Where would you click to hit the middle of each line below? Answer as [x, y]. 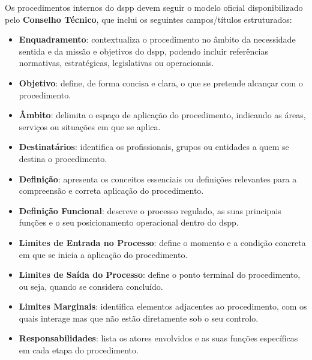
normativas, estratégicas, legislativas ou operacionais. [116, 63]
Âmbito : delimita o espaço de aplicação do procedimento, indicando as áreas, [162, 115]
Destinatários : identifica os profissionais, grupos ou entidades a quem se [154, 147]
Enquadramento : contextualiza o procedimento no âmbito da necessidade [157, 39]
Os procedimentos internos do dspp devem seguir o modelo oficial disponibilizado [154, 7]
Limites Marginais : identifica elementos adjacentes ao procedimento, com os [163, 306]
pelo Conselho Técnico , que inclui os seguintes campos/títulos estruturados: [148, 19]
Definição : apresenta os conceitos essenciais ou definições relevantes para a [158, 178]
